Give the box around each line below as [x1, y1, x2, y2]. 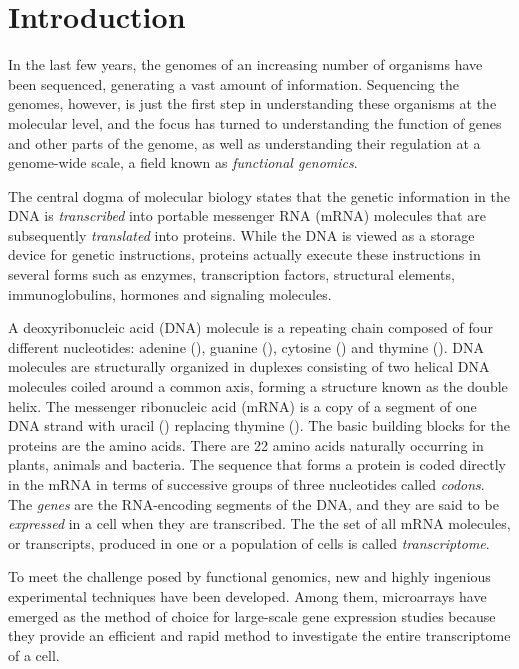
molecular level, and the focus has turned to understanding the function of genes [8, 112, 502, 133]
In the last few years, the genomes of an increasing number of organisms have [8, 54, 483, 75]
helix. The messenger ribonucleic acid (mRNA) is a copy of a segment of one [8, 395, 477, 416]
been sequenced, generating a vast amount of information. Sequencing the [8, 73, 459, 94]
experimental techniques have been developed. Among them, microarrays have [8, 585, 487, 606]
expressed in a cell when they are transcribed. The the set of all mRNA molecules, [8, 513, 511, 534]
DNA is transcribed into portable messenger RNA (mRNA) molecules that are [8, 205, 486, 226]
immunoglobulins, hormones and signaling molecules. [8, 283, 332, 304]
